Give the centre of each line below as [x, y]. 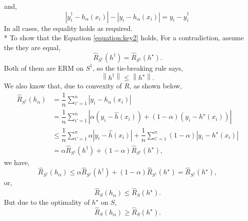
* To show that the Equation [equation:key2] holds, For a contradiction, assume [124, 38]
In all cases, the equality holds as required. [68, 28]
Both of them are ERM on [44, 68]
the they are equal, [32, 47]
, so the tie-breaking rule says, [138, 68]
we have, [17, 162]
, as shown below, [156, 86]
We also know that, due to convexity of [63, 86]
